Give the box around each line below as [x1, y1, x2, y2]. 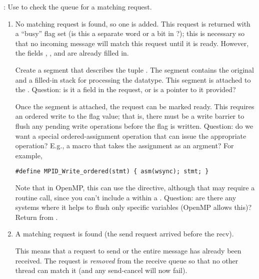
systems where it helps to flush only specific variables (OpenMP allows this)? [15, 202, 252, 212]
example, [15, 150, 42, 160]
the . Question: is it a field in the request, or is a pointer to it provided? [15, 84, 236, 95]
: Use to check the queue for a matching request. [3, 2, 152, 12]
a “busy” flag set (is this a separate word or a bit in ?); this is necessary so [15, 28, 244, 39]
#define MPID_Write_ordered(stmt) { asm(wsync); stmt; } [15, 168, 209, 175]
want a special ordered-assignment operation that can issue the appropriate [15, 130, 246, 141]
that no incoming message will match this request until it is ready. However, [15, 38, 249, 48]
